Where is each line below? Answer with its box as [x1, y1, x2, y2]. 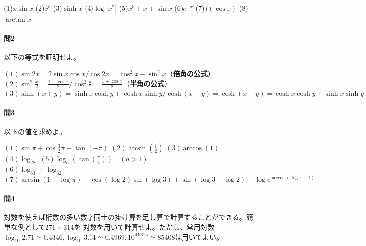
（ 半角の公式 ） [123, 78, 172, 88]
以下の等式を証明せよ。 [4, 52, 80, 62]
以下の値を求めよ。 [4, 126, 66, 136]
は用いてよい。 [175, 231, 224, 242]
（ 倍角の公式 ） [166, 68, 215, 78]
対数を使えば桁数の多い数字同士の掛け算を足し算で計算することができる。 [4, 212, 246, 222]
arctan [5, 16, 25, 23]
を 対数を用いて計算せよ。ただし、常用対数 [74, 221, 215, 232]
